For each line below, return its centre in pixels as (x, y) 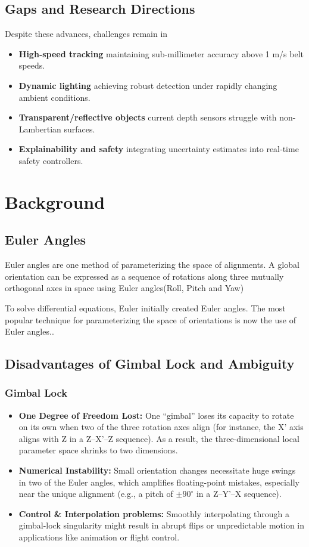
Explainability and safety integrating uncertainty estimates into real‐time (159, 149)
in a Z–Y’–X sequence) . (239, 494)
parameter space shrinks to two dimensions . (98, 450)
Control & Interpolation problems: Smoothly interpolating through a (154, 513)
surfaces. (79, 129)
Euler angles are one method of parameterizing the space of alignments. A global (152, 265)
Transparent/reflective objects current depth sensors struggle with (148, 117)
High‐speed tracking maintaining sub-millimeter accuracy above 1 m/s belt (161, 53)
